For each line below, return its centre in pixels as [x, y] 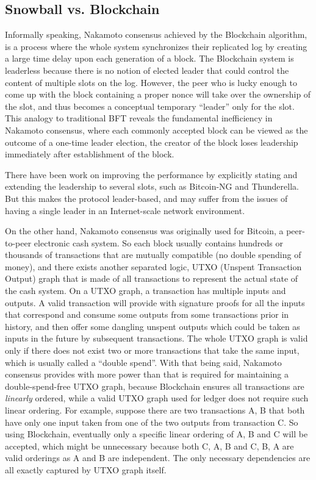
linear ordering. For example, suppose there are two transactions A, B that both [155, 410]
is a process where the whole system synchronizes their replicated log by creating [156, 46]
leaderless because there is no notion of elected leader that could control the [147, 70]
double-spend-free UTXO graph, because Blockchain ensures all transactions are [155, 386]
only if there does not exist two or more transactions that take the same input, [152, 350]
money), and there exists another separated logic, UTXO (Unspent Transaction [153, 266]
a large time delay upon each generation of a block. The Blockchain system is [149, 58]
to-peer [18, 242]
